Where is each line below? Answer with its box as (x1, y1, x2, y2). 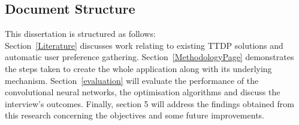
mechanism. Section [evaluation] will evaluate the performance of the (5, 74, 259, 86)
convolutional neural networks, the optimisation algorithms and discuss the (5, 86, 280, 98)
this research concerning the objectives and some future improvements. (5, 109, 264, 121)
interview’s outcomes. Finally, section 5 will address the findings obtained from (5, 97, 295, 110)
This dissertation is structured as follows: (5, 27, 156, 40)
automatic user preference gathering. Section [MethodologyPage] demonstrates (5, 51, 294, 63)
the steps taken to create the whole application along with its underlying (5, 62, 272, 74)
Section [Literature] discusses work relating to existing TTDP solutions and (5, 39, 283, 51)
